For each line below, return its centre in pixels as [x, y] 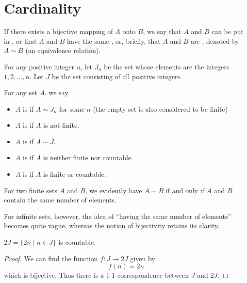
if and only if [185, 190]
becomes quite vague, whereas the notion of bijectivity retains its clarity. [112, 225]
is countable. [77, 242]
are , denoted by [215, 41]
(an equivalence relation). [63, 50]
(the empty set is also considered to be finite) [160, 108]
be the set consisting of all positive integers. [117, 76]
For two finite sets [31, 190]
